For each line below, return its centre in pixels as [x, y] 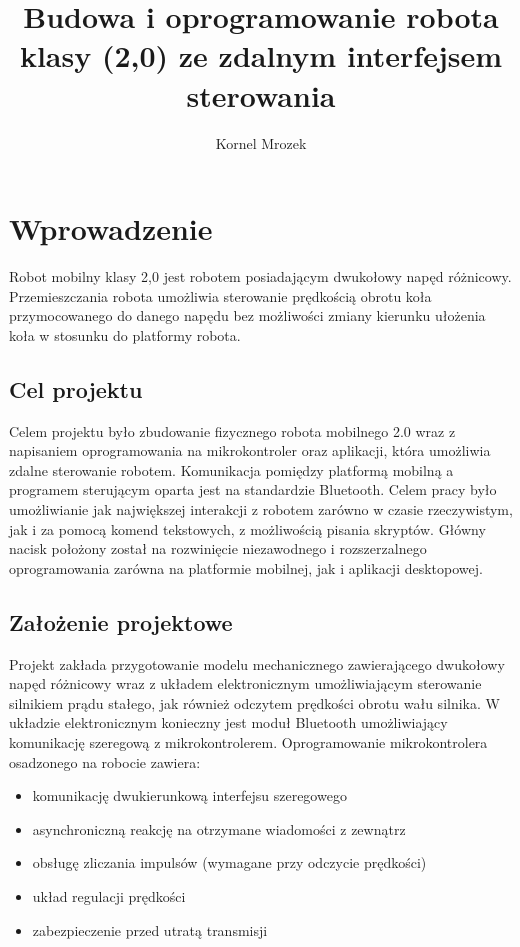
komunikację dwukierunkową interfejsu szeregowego [189, 795]
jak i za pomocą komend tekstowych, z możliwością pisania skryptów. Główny [247, 528]
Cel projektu [76, 388]
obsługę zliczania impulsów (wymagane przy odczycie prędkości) [229, 862]
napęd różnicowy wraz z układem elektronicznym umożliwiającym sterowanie [245, 683]
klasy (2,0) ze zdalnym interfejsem [261, 55]
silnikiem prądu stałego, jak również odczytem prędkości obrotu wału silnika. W [254, 702]
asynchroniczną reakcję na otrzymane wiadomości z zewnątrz [219, 828]
